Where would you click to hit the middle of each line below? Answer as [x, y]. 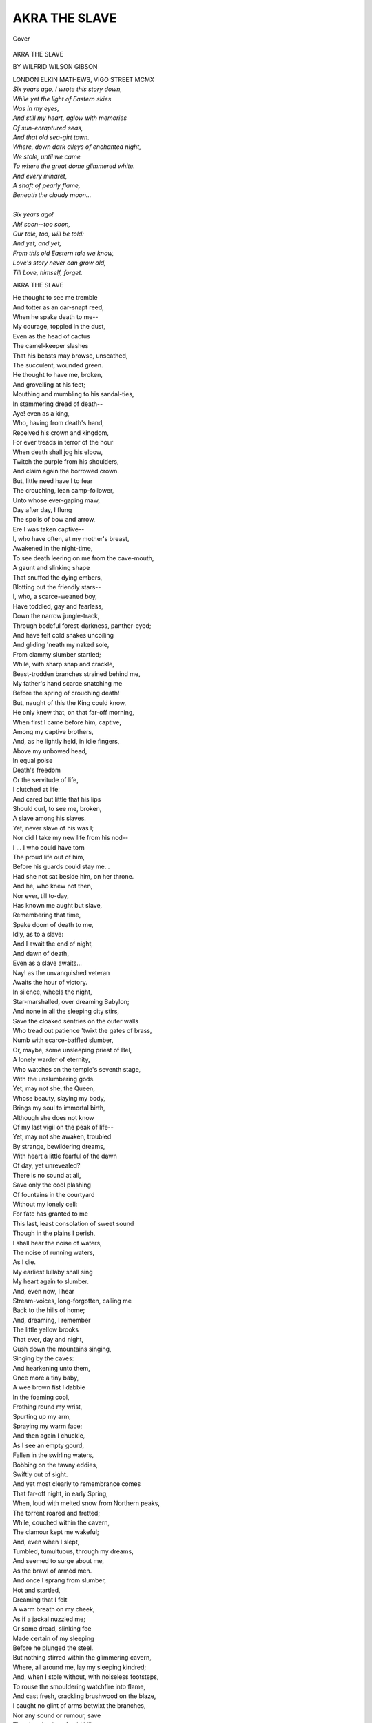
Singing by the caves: [43, 1358]
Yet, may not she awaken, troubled [62, 1136]
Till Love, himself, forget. [48, 272]
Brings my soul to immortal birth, [59, 1108]
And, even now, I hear [44, 1291]
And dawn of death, [41, 953]
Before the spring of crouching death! [66, 693]
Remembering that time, [47, 915]
